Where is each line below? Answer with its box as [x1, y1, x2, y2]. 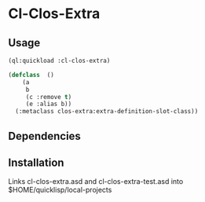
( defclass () [8, 71, 55, 79]
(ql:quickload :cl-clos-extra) [8, 57, 111, 64]
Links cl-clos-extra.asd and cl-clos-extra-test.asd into [8, 177, 184, 186]
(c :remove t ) [25, 93, 72, 101]
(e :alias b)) [25, 100, 72, 108]
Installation [8, 156, 64, 169]
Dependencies [8, 129, 81, 142]
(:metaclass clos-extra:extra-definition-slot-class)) [15, 108, 199, 116]
